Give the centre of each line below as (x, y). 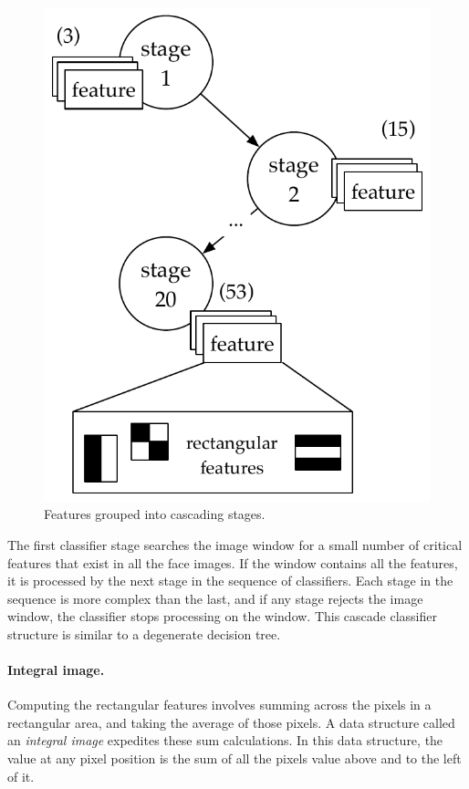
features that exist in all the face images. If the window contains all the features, (233, 562)
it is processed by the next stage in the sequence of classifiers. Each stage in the (230, 581)
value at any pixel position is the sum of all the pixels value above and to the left (234, 758)
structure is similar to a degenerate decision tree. (144, 633)
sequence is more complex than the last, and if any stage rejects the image (215, 598)
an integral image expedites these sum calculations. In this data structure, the (225, 740)
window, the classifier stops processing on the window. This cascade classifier (223, 616)
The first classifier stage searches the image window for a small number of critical (235, 544)
